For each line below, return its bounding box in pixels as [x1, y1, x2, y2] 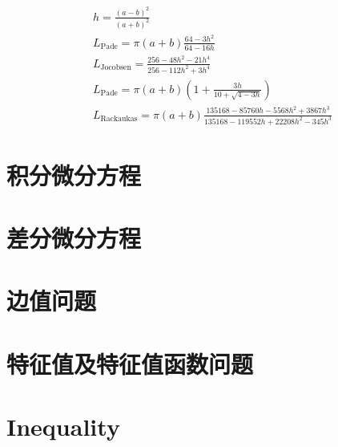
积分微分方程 [6, 158, 142, 191]
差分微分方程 [6, 221, 142, 254]
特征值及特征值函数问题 [6, 347, 254, 380]
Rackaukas [100, 115, 138, 124]
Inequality [6, 410, 120, 443]
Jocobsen [100, 63, 131, 72]
